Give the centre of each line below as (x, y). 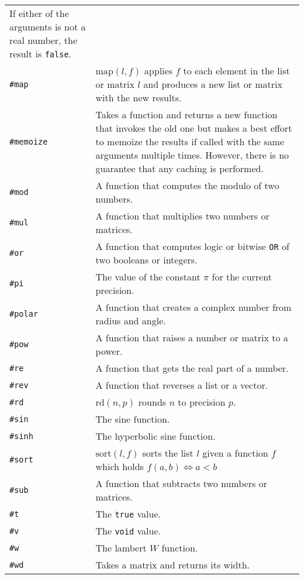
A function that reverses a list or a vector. (182, 385)
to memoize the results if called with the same (190, 141)
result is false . (41, 54)
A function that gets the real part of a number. (192, 368)
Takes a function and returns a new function (186, 114)
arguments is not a (48, 27)
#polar (24, 314)
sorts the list (168, 453)
